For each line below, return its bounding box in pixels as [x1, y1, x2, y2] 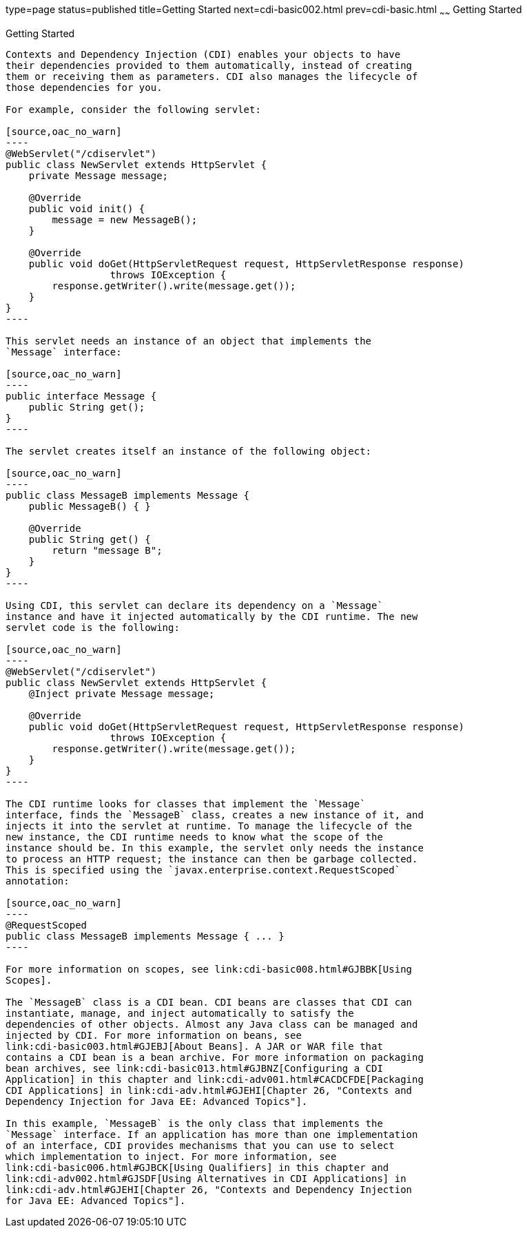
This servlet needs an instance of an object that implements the [6, 335, 372, 346]
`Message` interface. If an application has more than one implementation [6, 1128, 418, 1140]
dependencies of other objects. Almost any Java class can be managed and [6, 1018, 418, 1030]
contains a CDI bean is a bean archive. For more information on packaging [6, 1051, 424, 1063]
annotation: [6, 875, 70, 887]
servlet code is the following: [6, 621, 180, 633]
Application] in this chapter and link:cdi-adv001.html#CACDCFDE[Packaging [6, 1073, 424, 1085]
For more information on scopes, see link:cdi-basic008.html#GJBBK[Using [6, 963, 413, 975]
